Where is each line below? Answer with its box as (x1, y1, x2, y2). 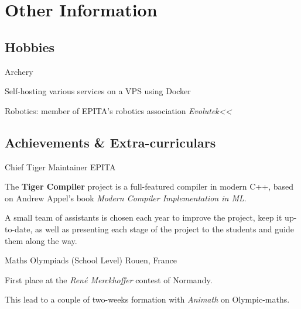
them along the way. (5, 234, 77, 246)
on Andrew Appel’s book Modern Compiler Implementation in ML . (5, 191, 247, 204)
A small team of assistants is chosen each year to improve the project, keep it (5, 211, 282, 224)
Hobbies (5, 37, 55, 56)
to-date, (5, 222, 33, 235)
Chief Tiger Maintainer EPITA (5, 160, 116, 173)
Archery (5, 65, 33, 77)
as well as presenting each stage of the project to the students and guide (35, 222, 294, 235)
